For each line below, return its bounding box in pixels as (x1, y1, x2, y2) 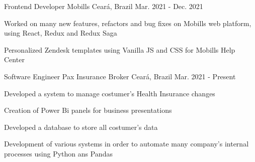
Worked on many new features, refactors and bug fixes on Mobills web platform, (4, 18, 251, 28)
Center (4, 54, 25, 65)
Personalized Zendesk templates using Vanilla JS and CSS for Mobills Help (4, 44, 235, 55)
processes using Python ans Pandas (4, 148, 113, 158)
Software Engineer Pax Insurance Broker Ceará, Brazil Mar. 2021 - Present (4, 71, 236, 81)
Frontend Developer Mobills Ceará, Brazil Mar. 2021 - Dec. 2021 (4, 1, 203, 11)
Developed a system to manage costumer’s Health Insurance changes (4, 88, 215, 98)
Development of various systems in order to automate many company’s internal (4, 138, 249, 149)
